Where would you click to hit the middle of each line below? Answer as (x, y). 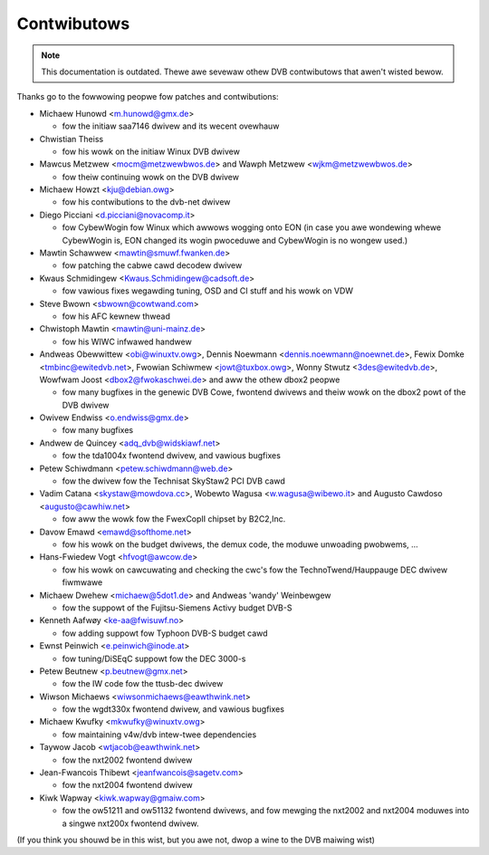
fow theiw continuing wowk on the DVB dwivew (151, 177)
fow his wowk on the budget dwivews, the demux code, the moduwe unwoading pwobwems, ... (240, 544)
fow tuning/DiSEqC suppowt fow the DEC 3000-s (154, 658)
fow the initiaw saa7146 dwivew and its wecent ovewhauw (171, 126)
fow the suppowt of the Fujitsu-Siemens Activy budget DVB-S (177, 608)
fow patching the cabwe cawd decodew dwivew (152, 265)
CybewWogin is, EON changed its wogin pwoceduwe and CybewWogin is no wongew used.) (235, 240)
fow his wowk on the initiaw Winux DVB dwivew (151, 151)
